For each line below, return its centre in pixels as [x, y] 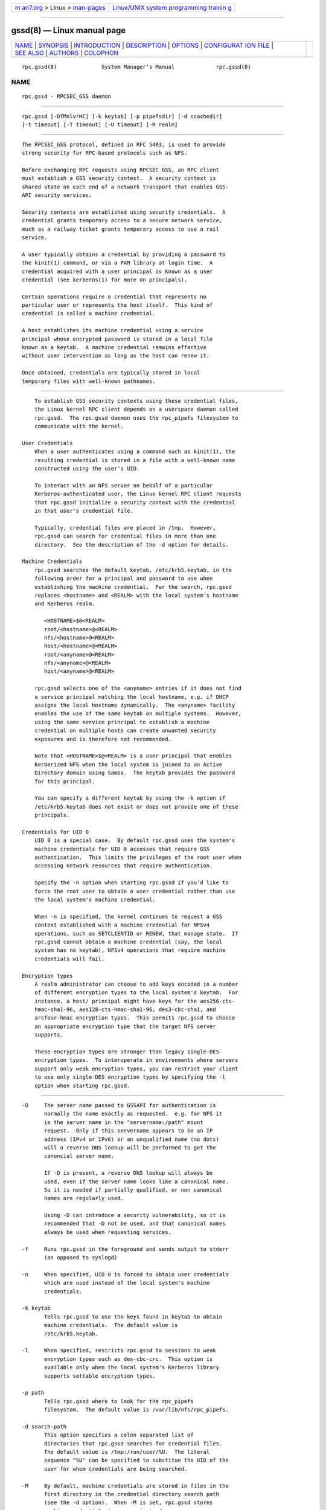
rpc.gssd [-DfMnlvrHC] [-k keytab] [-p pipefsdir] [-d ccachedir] [122, 116]
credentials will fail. [69, 959]
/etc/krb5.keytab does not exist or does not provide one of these [136, 807]
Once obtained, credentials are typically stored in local [111, 373]
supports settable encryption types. [100, 1376]
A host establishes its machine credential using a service [113, 330]
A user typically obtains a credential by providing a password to [124, 254]
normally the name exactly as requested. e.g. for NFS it [133, 1114]
